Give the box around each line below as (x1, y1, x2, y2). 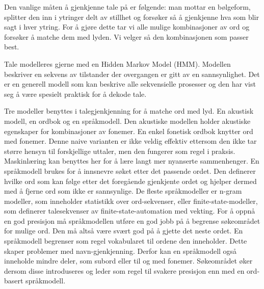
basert (4, 275, 23, 286)
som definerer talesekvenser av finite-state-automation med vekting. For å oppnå (4, 205, 255, 216)
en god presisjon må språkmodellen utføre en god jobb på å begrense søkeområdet (4, 215, 260, 226)
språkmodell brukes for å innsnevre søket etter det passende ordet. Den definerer (4, 165, 256, 176)
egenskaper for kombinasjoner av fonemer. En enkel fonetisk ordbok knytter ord (4, 125, 253, 136)
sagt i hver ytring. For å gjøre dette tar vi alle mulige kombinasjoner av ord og (4, 21, 250, 32)
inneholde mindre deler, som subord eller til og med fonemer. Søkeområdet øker (4, 255, 253, 266)
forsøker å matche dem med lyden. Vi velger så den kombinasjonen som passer (4, 31, 249, 42)
